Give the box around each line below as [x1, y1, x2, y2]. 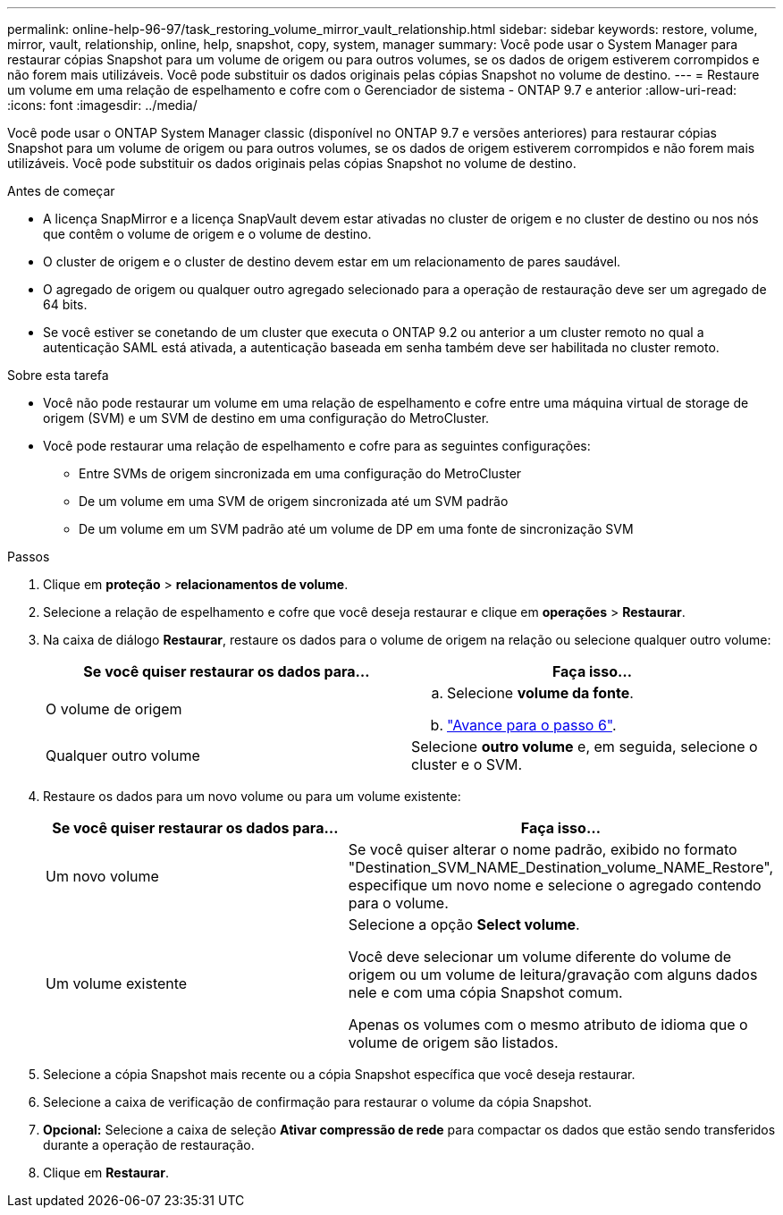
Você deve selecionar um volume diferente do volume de [348, 948, 732, 966]
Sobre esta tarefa [7, 367, 109, 383]
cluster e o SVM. [411, 755, 523, 773]
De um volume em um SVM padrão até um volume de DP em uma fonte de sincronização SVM [79, 521, 634, 536]
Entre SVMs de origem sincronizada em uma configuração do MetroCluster [79, 466, 522, 481]
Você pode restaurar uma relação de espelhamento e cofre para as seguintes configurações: [43, 438, 591, 453]
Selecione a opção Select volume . [348, 915, 580, 933]
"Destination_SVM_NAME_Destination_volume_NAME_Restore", [348, 858, 773, 876]
